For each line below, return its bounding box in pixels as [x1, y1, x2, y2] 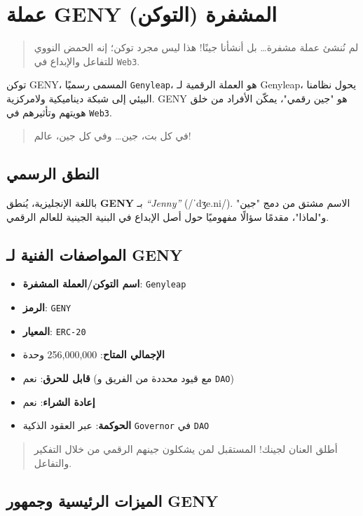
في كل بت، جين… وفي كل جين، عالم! [34, 128, 191, 143]
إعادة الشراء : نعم [22, 394, 95, 409]
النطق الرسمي [6, 163, 100, 184]
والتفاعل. [34, 455, 72, 470]
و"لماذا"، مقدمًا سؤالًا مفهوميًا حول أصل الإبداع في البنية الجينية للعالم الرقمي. [6, 209, 329, 224]
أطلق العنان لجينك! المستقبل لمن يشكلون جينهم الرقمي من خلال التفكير [34, 441, 338, 456]
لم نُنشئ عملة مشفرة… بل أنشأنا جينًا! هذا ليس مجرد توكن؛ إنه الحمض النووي [34, 40, 359, 55]
